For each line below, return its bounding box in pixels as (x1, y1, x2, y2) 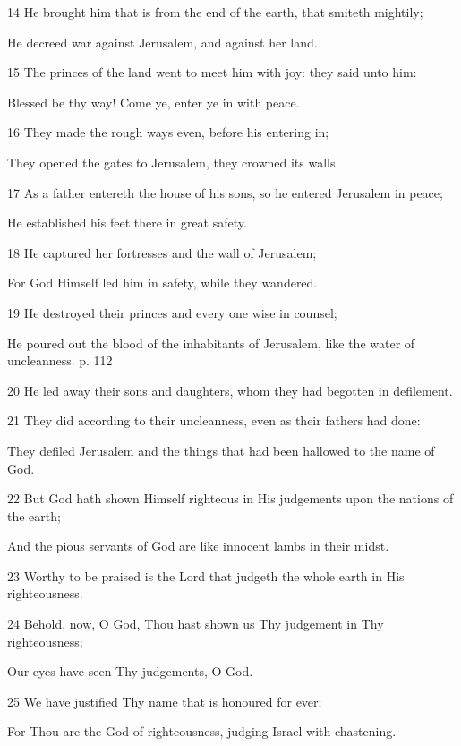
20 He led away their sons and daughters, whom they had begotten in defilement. (7, 381, 453, 399)
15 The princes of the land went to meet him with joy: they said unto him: (7, 63, 417, 81)
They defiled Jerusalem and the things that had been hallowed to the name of (7, 441, 435, 459)
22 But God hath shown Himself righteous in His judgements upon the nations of (7, 489, 454, 508)
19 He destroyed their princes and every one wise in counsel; (7, 303, 337, 322)
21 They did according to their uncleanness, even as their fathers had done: (7, 411, 421, 430)
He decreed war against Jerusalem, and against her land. (7, 32, 318, 51)
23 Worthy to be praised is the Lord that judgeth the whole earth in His (7, 566, 405, 585)
